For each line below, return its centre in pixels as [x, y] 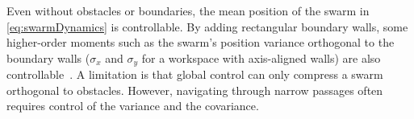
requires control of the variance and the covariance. [133, 106]
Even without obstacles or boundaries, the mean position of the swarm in [188, 10]
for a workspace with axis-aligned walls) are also [261, 57]
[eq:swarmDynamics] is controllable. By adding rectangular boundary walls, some [207, 26]
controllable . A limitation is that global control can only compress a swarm [195, 74]
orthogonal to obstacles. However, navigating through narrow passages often [195, 90]
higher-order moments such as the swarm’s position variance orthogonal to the [201, 42]
